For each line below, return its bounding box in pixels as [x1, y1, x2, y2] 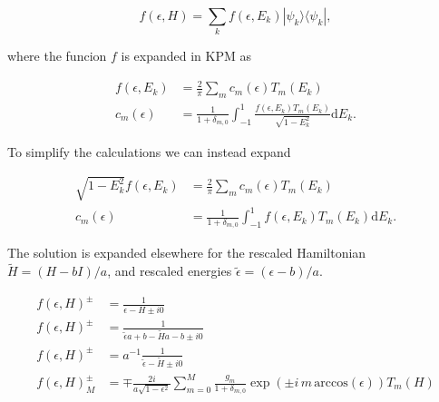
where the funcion [7, 46, 107, 65]
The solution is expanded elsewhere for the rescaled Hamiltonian [7, 243, 366, 262]
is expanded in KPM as [121, 46, 252, 65]
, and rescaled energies [107, 261, 232, 280]
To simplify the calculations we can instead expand [7, 142, 291, 161]
